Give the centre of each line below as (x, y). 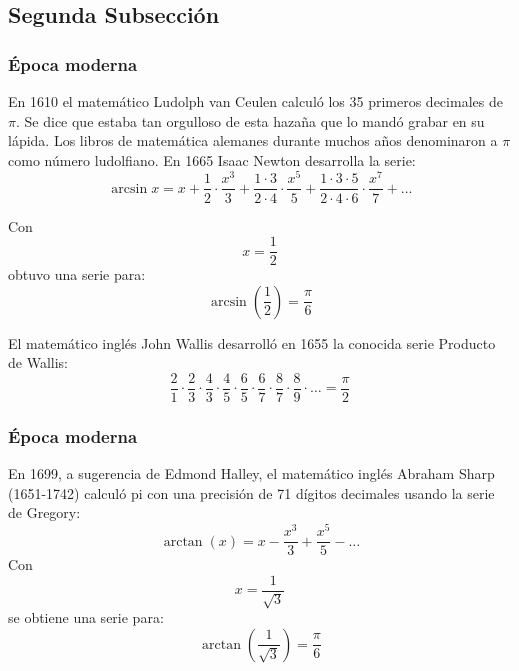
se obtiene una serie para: (86, 617)
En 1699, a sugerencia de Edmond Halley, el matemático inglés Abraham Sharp (251, 473)
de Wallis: (38, 362)
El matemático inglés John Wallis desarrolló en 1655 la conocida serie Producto (252, 342)
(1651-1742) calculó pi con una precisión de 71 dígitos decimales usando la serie (251, 492)
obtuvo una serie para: (77, 274)
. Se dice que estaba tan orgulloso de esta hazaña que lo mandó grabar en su (250, 120)
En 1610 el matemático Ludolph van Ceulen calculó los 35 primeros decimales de (255, 101)
